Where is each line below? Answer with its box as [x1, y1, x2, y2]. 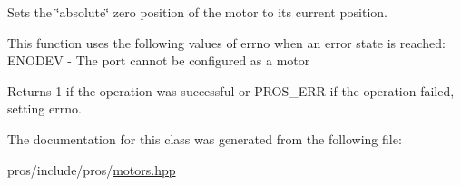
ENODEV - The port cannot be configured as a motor [7, 51, 310, 70]
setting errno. [7, 99, 82, 118]
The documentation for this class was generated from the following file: [7, 129, 402, 148]
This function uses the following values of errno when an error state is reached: [7, 33, 446, 52]
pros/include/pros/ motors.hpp [7, 160, 176, 179]
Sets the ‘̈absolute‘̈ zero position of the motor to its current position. [7, 3, 387, 21]
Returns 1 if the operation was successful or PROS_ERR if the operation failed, [7, 81, 455, 100]
